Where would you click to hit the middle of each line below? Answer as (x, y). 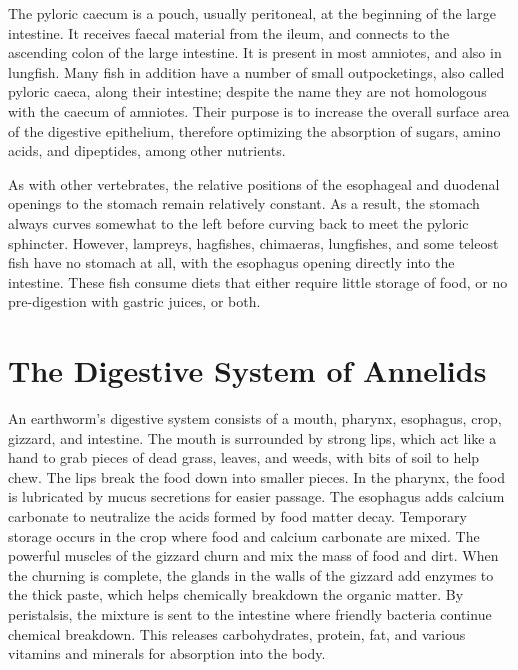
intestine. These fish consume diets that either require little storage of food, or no (258, 281)
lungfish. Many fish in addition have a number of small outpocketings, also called (256, 71)
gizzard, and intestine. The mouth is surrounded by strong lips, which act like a (252, 437)
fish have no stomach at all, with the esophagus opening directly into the (231, 262)
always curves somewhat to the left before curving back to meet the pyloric (238, 222)
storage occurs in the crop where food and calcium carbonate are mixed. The (244, 535)
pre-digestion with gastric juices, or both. (134, 301)
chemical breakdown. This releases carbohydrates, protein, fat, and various (237, 633)
